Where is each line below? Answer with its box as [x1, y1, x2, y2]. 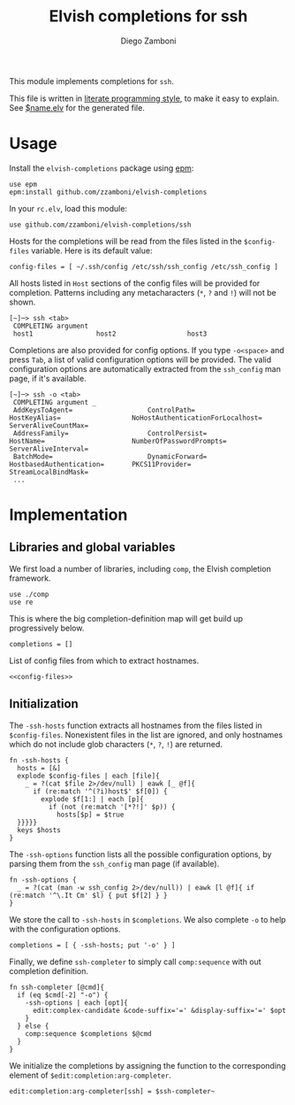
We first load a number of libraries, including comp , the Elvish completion [9, 563, 271, 574]
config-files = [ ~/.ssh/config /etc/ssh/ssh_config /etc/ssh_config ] [9, 262, 278, 271]
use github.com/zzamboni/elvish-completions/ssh [9, 220, 192, 229]
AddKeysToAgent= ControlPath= [12, 406, 196, 414]
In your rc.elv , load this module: [9, 203, 128, 213]
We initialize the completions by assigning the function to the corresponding [9, 1060, 286, 1070]
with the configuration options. [9, 923, 121, 934]
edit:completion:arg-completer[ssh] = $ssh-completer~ [9, 1086, 216, 1095]
